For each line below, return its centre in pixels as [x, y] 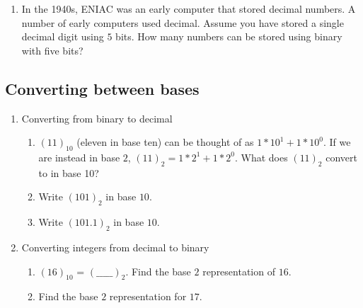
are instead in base [79, 157]
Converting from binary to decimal [97, 118]
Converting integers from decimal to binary [115, 247]
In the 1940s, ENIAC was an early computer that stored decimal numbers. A [189, 8]
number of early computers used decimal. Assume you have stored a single [183, 22]
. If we [337, 142]
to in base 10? [69, 172]
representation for [148, 296]
